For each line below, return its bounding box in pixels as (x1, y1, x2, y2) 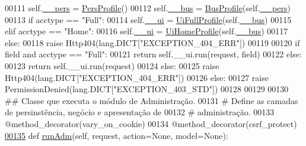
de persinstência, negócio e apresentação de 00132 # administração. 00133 (5, 106, 275, 118)
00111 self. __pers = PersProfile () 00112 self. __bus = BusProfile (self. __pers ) (5, 2, 291, 14)
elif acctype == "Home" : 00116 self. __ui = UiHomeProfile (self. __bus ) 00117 (5, 25, 288, 37)
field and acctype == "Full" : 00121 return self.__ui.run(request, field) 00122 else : (5, 48, 302, 60)
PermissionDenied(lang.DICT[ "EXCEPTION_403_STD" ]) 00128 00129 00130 (5, 83, 289, 95)
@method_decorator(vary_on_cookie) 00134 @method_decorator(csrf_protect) (5, 117, 297, 129)
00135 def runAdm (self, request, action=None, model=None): (5, 129, 228, 141)
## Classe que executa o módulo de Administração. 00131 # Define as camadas (5, 94, 298, 106)
